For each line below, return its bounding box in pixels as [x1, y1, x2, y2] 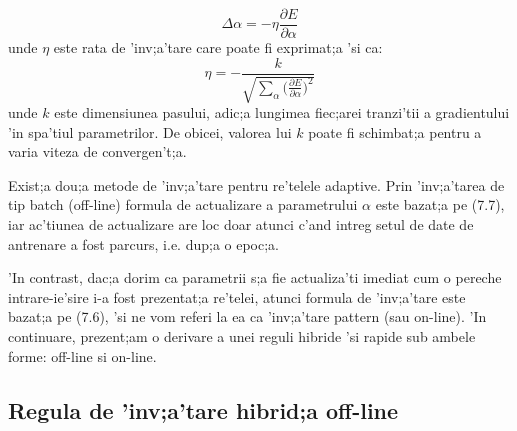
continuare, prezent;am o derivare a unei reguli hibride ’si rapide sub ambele [8, 326, 476, 347]
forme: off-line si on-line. [8, 345, 157, 366]
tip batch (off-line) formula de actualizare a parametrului [8, 194, 358, 215]
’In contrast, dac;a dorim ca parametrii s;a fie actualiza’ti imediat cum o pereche [8, 267, 502, 288]
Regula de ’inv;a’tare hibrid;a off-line [8, 394, 399, 425]
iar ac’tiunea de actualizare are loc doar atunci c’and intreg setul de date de [8, 214, 474, 235]
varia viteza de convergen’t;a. [8, 141, 187, 162]
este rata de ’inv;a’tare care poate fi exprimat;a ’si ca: [53, 37, 383, 58]
